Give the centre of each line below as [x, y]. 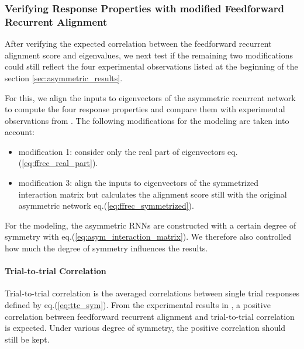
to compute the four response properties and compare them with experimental [145, 109]
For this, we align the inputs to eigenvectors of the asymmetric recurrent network [150, 97]
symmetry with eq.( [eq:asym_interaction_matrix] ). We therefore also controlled [148, 236]
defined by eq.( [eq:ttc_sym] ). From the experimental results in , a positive [138, 305]
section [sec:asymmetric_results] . [64, 77]
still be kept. [27, 339]
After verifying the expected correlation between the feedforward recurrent [138, 44]
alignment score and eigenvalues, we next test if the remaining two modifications [149, 55]
